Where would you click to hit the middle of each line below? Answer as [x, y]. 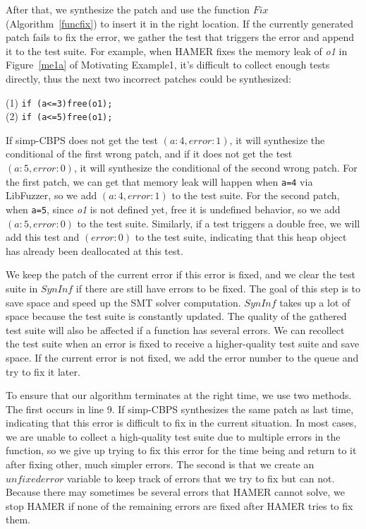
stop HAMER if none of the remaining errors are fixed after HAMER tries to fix [179, 505]
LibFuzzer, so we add [51, 195]
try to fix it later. [43, 371]
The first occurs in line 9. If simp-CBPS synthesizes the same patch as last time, [180, 409]
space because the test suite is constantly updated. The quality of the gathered [176, 316]
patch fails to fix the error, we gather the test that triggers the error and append [180, 37]
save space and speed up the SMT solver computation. [123, 302]
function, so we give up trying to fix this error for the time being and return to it [181, 450]
